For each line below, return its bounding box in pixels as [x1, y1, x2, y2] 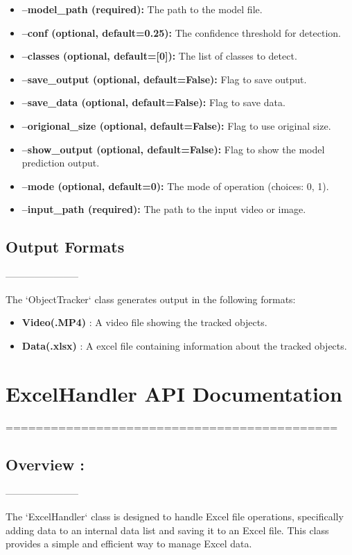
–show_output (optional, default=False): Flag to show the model [21, 142, 325, 156]
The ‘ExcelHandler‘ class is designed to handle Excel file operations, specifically [6, 509, 344, 524]
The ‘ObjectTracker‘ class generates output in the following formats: [6, 291, 296, 306]
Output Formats [6, 236, 125, 257]
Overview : [6, 453, 85, 475]
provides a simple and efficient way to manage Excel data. [6, 536, 252, 551]
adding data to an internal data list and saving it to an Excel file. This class [6, 522, 329, 537]
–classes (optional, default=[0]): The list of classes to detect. [21, 49, 297, 63]
